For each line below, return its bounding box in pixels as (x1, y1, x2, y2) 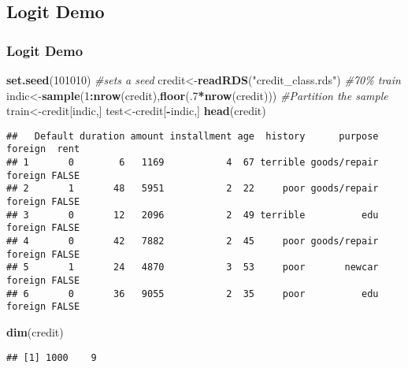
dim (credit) (6, 323, 64, 340)
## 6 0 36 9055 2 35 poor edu (6, 288, 379, 299)
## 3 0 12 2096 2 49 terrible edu (6, 209, 379, 221)
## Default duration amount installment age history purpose (6, 130, 379, 142)
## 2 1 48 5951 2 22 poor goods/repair (6, 183, 379, 195)
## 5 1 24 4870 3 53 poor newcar (6, 262, 379, 273)
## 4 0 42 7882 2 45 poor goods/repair (6, 236, 379, 247)
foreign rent (6, 143, 80, 155)
